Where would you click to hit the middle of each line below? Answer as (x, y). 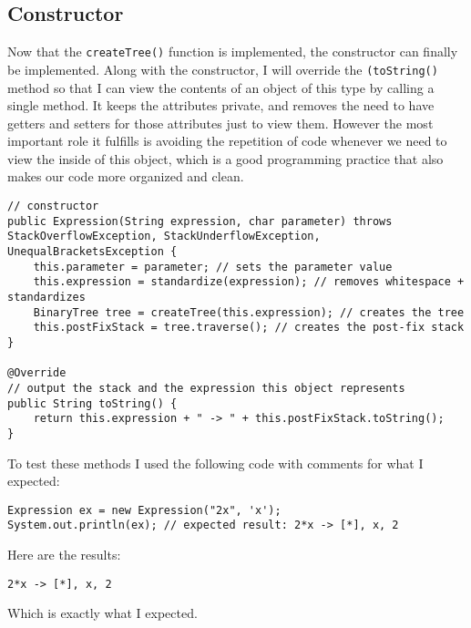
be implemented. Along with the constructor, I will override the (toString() (223, 69)
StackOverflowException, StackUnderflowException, (164, 237)
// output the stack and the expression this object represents (206, 388)
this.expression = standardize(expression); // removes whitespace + (249, 282)
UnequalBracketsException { (92, 252)
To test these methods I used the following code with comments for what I (215, 463)
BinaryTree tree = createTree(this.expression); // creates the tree (249, 312)
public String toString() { (92, 403)
